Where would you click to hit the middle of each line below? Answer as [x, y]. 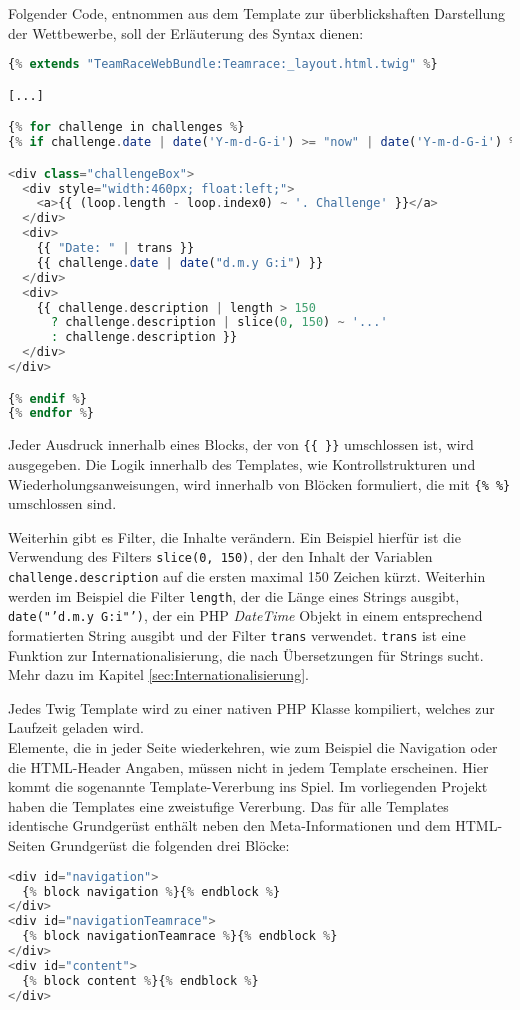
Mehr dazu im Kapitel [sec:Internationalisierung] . [158, 674]
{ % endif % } [47, 398]
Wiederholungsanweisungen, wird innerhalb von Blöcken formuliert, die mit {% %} [259, 483]
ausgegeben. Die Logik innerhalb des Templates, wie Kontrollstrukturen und [242, 463]
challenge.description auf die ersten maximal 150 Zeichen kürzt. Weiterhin [247, 576]
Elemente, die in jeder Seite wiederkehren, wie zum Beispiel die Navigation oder [253, 747]
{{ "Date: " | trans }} [115, 248]
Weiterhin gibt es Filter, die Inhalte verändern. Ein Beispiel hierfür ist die [234, 536]
